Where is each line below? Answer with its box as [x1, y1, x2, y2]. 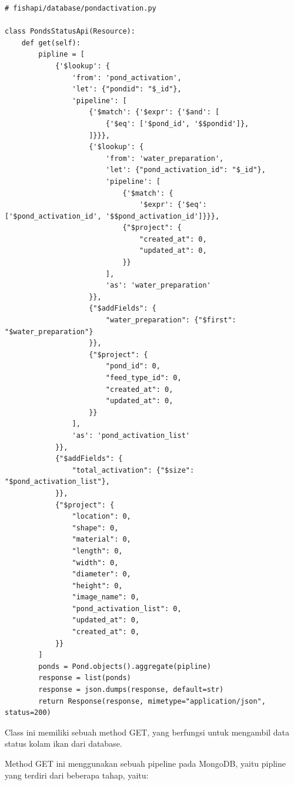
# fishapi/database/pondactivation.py [5, 4, 156, 12]
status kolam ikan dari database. [5, 737, 122, 750]
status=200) [5, 708, 51, 717]
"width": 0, [72, 558, 119, 567]
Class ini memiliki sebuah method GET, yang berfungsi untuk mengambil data [5, 725, 290, 738]
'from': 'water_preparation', [105, 154, 224, 163]
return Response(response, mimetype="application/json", [38, 697, 266, 705]
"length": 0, [72, 546, 123, 555]
